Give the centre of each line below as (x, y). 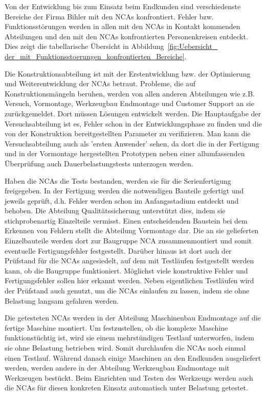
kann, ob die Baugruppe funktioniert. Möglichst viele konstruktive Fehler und (126, 270)
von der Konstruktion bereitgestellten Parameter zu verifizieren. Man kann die (128, 133)
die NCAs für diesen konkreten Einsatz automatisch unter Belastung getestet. (126, 388)
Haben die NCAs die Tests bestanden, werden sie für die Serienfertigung (118, 180)
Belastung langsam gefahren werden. (62, 300)
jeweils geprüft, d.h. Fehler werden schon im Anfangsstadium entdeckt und (122, 200)
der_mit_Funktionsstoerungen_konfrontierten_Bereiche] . (96, 56)
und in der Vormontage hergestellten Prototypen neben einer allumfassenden (125, 153)
